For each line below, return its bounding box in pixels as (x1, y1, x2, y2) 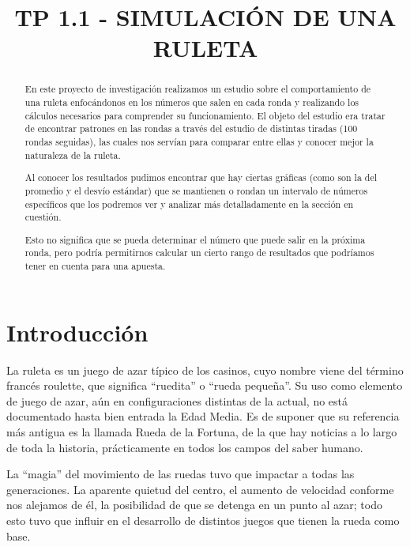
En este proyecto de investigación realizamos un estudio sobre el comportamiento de (24, 82, 371, 96)
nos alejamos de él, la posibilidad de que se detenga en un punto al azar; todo (6, 496, 382, 513)
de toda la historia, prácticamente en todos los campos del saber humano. (6, 439, 363, 455)
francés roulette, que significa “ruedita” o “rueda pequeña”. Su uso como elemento (6, 377, 403, 394)
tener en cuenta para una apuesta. (24, 259, 166, 273)
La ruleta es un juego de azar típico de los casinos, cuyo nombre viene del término (6, 361, 404, 378)
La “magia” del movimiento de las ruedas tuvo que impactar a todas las (6, 466, 355, 482)
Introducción (6, 315, 149, 348)
